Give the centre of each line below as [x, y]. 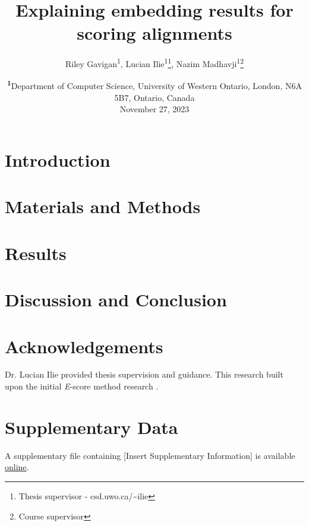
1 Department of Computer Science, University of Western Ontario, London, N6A [154, 85]
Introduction [58, 160]
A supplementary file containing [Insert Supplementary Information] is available [150, 455]
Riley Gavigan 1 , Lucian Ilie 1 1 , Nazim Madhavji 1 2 [154, 63]
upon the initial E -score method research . [82, 386]
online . [17, 467]
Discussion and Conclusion [116, 300]
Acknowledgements [84, 346]
